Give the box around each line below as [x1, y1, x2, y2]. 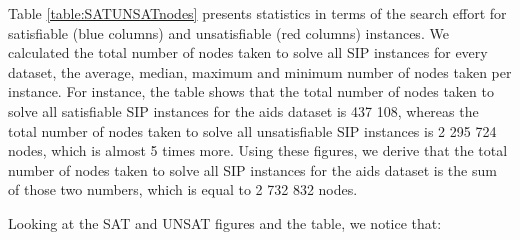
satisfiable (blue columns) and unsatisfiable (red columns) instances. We [8, 22, 449, 43]
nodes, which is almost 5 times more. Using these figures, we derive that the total [8, 140, 508, 161]
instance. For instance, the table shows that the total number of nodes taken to [8, 81, 494, 102]
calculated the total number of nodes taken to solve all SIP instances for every [8, 42, 488, 63]
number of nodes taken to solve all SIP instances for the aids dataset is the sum [8, 159, 497, 180]
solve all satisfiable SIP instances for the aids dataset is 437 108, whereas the [8, 100, 479, 121]
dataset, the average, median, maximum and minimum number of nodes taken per [8, 61, 512, 82]
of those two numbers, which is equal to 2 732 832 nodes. [8, 179, 358, 200]
